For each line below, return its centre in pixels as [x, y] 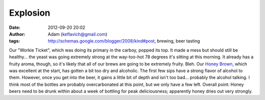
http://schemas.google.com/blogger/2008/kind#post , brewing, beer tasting [124, 41]
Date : [15, 27]
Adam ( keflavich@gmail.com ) [78, 34]
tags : [14, 41]
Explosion [30, 13]
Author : [17, 34]
